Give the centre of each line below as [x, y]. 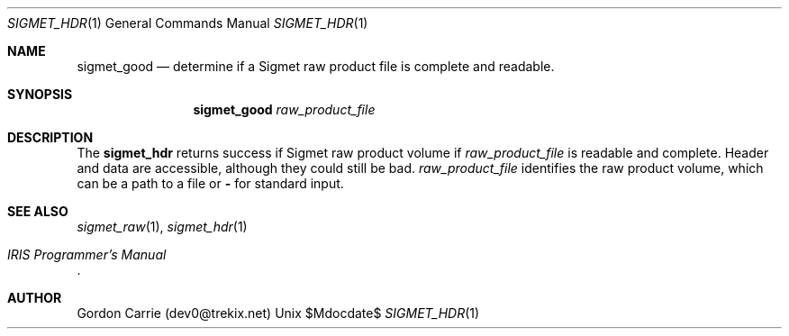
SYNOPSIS [40, 94]
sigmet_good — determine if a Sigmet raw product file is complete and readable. [316, 66]
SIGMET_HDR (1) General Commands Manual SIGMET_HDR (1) [188, 23]
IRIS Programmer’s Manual [87, 254]
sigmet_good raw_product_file [284, 109]
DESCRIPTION [50, 137]
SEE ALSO [38, 211]
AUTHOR [35, 298]
